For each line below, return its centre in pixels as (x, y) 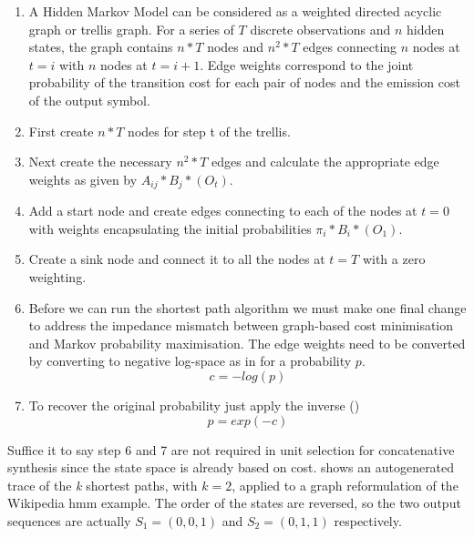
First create (61, 131)
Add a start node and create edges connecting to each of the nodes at (223, 211)
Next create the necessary (100, 162)
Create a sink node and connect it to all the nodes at (177, 259)
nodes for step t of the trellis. (209, 131)
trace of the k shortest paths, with (103, 485)
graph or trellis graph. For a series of (131, 29)
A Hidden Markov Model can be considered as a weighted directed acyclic (235, 11)
